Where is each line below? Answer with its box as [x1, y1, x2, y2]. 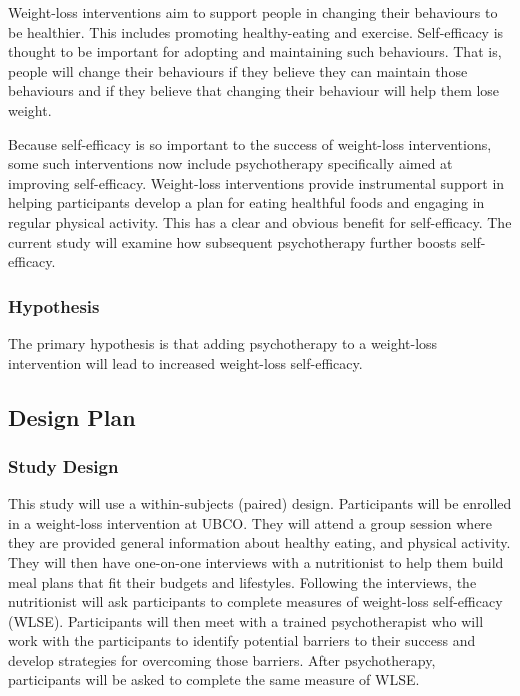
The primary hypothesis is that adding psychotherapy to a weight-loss [8, 332, 438, 353]
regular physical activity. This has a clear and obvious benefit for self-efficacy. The [8, 211, 512, 232]
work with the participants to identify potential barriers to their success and [8, 630, 476, 651]
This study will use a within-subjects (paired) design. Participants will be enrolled [8, 493, 512, 514]
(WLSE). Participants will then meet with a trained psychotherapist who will [8, 610, 484, 631]
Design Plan [8, 401, 136, 432]
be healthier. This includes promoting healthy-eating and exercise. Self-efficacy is [8, 21, 504, 42]
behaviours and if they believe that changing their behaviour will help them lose [8, 80, 500, 101]
